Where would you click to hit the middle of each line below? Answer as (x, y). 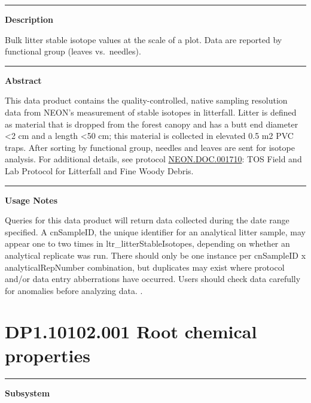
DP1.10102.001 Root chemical (131, 331)
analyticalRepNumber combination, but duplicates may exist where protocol (145, 267)
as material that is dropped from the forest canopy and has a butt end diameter (152, 124)
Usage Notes (31, 200)
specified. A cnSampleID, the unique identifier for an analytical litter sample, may (155, 231)
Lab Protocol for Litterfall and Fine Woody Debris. (99, 170)
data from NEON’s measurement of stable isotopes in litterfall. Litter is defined (151, 112)
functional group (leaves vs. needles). (73, 51)
